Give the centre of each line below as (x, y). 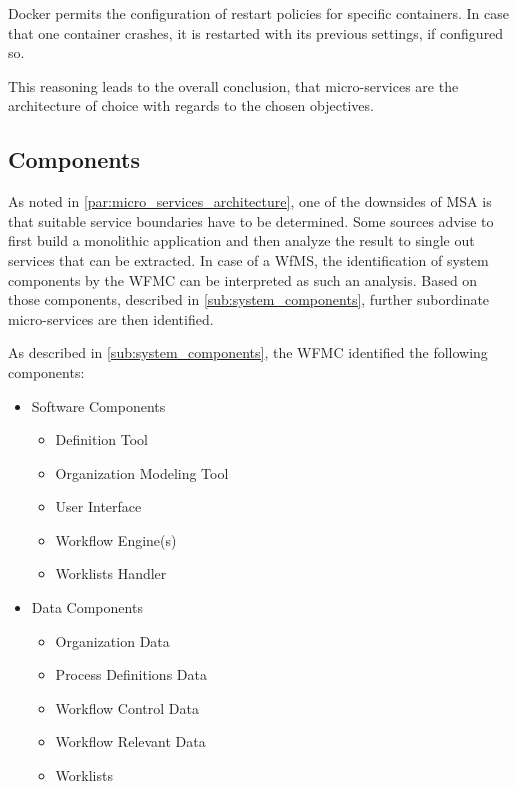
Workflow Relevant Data (130, 741)
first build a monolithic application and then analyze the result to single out (241, 240)
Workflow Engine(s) (116, 539)
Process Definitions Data (131, 674)
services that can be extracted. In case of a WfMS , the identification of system (248, 259)
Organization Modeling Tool (142, 472)
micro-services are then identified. (111, 318)
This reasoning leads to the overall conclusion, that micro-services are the (233, 85)
